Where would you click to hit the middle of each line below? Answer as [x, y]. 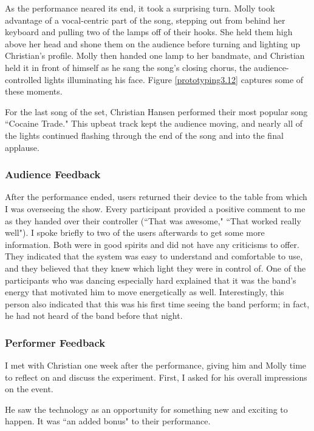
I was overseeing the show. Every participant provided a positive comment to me [155, 208]
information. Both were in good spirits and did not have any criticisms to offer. [152, 244]
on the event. [29, 389]
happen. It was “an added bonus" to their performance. [108, 421]
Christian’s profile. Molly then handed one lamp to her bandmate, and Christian [155, 55]
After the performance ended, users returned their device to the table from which [156, 197]
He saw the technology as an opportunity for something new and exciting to [146, 409]
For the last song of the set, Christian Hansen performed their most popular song [156, 111]
